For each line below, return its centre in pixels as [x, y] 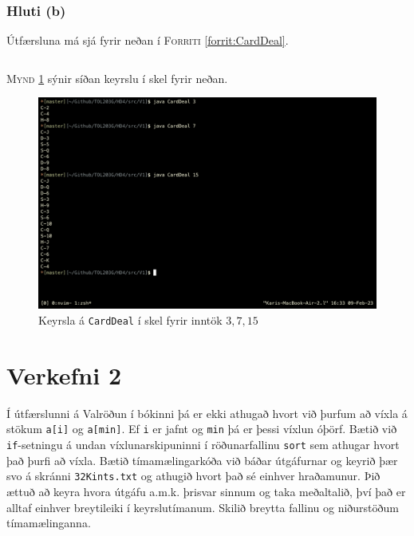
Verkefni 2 [64, 374]
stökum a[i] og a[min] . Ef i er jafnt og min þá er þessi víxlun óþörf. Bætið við [202, 429]
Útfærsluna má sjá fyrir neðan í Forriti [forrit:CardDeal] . [148, 40]
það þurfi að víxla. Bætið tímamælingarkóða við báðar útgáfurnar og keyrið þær [202, 460]
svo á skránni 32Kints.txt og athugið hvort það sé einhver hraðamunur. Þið [193, 476]
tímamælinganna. [49, 523]
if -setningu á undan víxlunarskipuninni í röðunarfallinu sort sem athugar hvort [203, 445]
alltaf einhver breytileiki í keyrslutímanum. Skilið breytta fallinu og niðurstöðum [203, 507]
